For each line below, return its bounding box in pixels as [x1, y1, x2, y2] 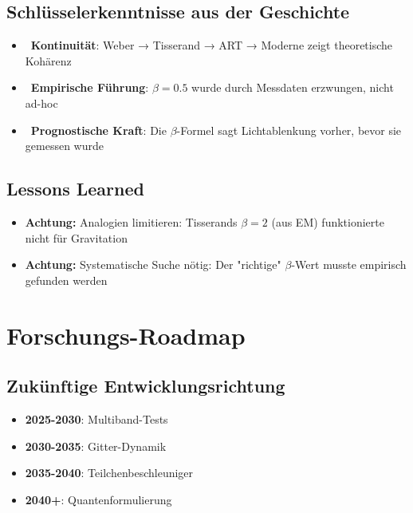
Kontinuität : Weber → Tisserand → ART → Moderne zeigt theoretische [30, 37, 393, 53]
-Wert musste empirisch [291, 256, 407, 273]
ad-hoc [25, 94, 58, 111]
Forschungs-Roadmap [6, 318, 246, 351]
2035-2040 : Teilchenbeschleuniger [25, 464, 194, 481]
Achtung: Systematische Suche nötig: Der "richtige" [25, 256, 281, 273]
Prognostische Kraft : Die [30, 121, 167, 138]
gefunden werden [25, 271, 108, 288]
